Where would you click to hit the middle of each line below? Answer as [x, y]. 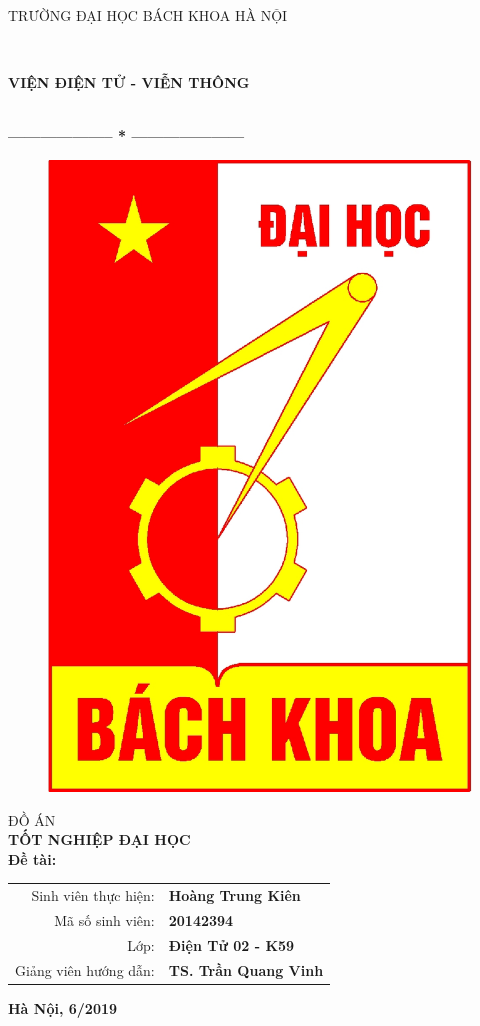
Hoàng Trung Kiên [234, 895]
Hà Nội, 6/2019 [63, 1007]
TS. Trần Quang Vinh [246, 969]
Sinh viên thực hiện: [93, 895]
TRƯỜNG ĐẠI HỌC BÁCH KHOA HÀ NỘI [148, 15]
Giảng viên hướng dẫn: [85, 969]
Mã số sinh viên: [104, 919]
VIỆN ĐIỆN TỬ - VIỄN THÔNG [129, 82]
